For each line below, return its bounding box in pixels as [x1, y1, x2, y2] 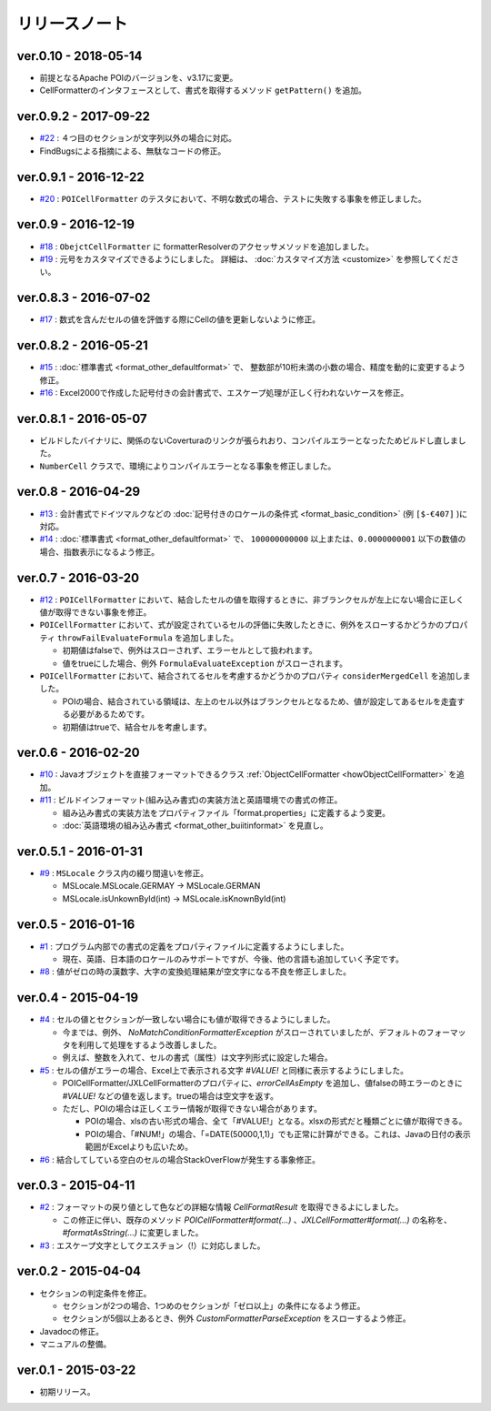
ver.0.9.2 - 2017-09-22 [16, 109, 150, 125]
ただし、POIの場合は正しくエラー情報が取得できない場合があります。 [62, 1104, 323, 1114]
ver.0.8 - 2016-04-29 [16, 484, 141, 499]
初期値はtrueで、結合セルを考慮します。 [62, 721, 213, 732]
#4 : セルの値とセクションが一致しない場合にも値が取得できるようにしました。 [39, 1014, 336, 1025]
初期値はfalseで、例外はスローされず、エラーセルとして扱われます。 [62, 645, 317, 656]
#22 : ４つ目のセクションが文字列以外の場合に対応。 [39, 133, 236, 144]
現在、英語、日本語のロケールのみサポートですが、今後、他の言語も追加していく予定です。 [62, 953, 404, 964]
